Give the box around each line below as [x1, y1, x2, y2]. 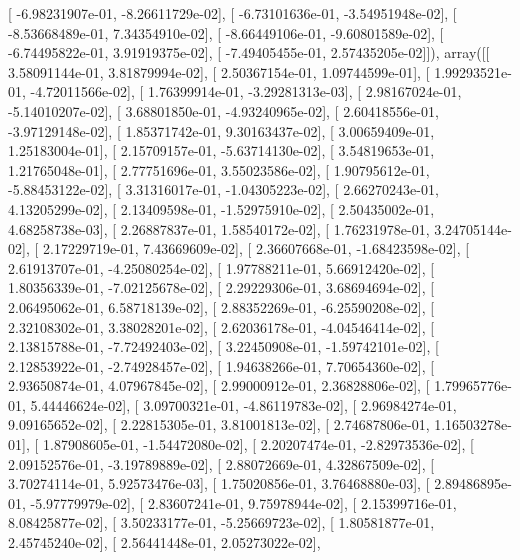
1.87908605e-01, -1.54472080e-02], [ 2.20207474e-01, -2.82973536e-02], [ [42, 434, 474, 455]
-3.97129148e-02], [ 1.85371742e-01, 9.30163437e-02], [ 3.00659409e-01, [8, 120, 435, 141]
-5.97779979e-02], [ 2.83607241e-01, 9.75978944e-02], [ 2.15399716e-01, [30, 492, 457, 513]
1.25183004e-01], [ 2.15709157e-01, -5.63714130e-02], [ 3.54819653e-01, [8, 140, 435, 161]
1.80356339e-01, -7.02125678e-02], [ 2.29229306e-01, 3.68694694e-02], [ [8, 277, 435, 298]
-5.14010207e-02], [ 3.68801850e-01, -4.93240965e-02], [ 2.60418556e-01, [8, 100, 439, 121]
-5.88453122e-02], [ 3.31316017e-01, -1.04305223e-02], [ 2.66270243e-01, [8, 179, 439, 200]
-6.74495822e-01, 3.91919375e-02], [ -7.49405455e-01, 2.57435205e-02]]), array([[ [8, 42, 490, 63]
